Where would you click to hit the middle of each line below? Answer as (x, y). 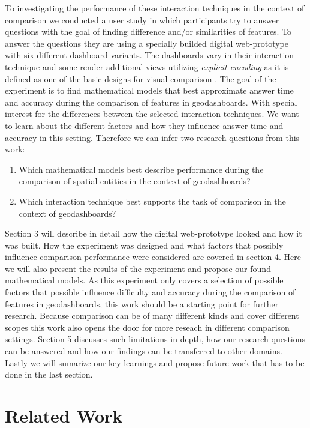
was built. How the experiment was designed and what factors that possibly (144, 245)
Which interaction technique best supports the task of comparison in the (152, 201)
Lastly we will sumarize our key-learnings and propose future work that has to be (155, 362)
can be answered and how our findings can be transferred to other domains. (144, 351)
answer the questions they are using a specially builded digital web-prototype (147, 43)
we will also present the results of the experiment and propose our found (138, 268)
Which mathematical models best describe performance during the (141, 169)
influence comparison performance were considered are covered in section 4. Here (153, 257)
